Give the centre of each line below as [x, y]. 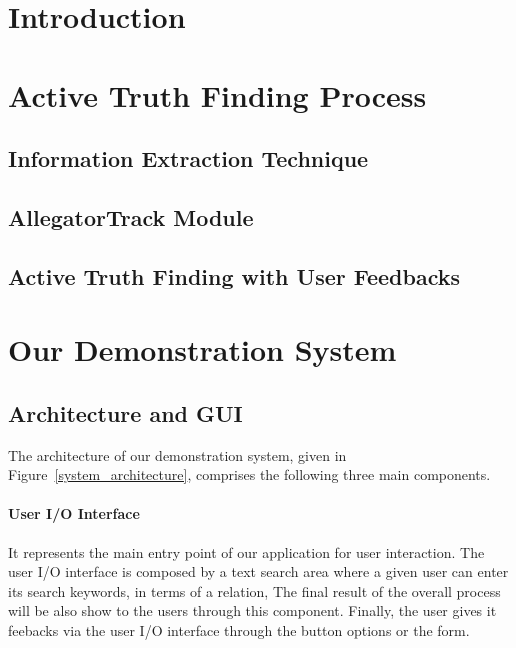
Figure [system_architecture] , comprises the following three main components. [249, 474]
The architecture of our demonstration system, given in [177, 454]
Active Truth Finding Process [217, 94]
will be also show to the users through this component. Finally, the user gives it [252, 610]
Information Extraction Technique [188, 158]
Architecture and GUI [125, 412]
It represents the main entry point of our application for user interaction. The [246, 551]
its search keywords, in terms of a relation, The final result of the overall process [254, 590]
